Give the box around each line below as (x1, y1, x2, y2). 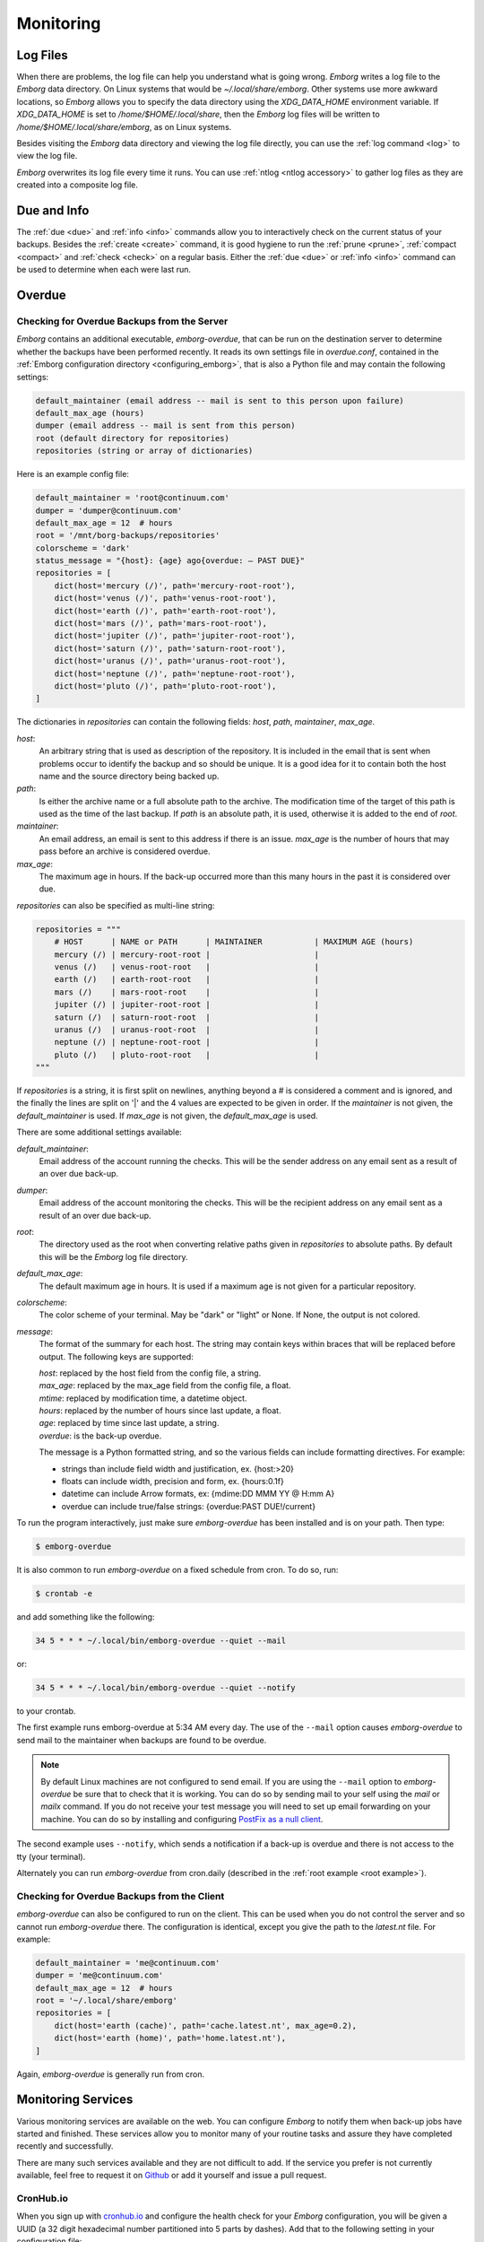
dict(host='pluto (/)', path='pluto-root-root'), (54, 681, 277, 691)
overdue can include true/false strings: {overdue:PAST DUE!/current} (61, 1500, 316, 1511)
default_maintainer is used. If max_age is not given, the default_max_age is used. (16, 1110, 318, 1121)
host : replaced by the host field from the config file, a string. (39, 1368, 262, 1378)
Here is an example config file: (16, 469, 130, 480)
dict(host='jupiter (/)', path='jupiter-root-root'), (54, 630, 296, 641)
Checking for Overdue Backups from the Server (16, 315, 229, 327)
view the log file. (16, 151, 78, 161)
